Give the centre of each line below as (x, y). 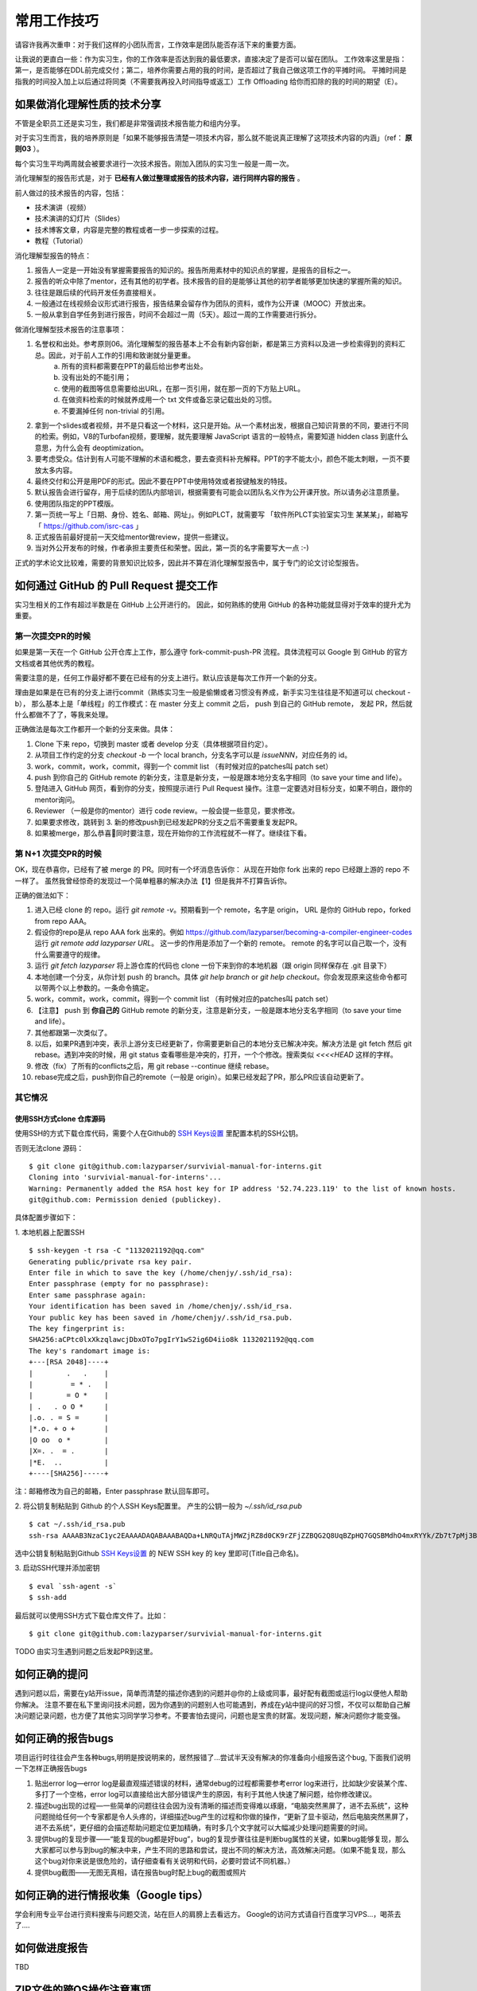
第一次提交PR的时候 (53, 636)
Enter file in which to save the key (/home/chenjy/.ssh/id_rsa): (161, 1273)
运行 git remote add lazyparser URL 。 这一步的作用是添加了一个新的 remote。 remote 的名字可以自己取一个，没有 (221, 943)
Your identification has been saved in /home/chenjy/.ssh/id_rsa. (161, 1306)
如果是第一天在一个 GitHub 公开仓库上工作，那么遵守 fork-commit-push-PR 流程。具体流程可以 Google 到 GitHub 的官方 (211, 652)
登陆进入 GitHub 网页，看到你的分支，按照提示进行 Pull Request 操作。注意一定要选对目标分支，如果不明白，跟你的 (223, 788)
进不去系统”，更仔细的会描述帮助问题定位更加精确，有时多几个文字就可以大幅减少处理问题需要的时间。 (204, 1828)
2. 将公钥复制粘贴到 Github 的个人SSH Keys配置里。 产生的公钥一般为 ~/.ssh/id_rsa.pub (158, 1506)
